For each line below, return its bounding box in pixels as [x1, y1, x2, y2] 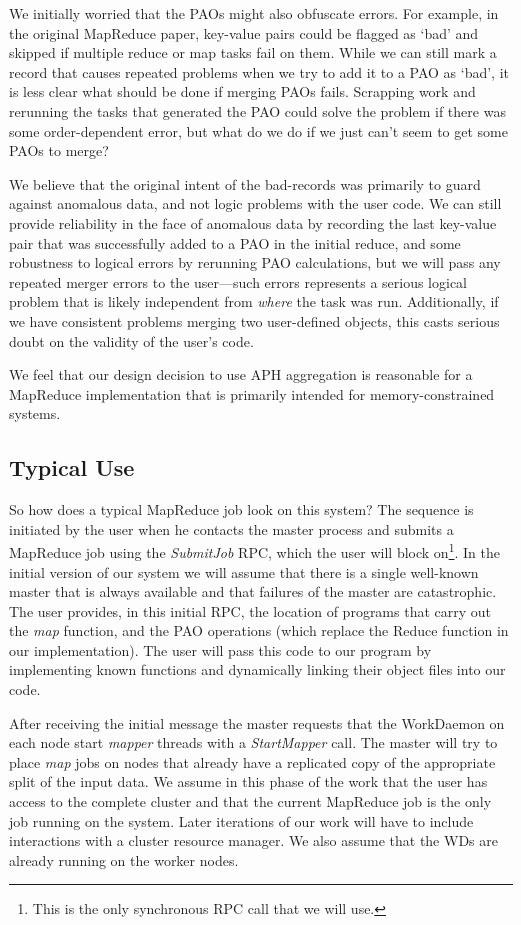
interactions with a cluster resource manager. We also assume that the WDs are [9, 830, 498, 851]
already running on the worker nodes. [9, 849, 239, 870]
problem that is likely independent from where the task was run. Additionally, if [9, 291, 499, 312]
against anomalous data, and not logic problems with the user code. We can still [9, 193, 502, 214]
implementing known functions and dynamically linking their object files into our [9, 659, 506, 680]
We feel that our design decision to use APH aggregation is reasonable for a [9, 364, 473, 385]
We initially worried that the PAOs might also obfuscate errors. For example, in [9, 3, 499, 23]
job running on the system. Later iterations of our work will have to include [9, 810, 474, 831]
